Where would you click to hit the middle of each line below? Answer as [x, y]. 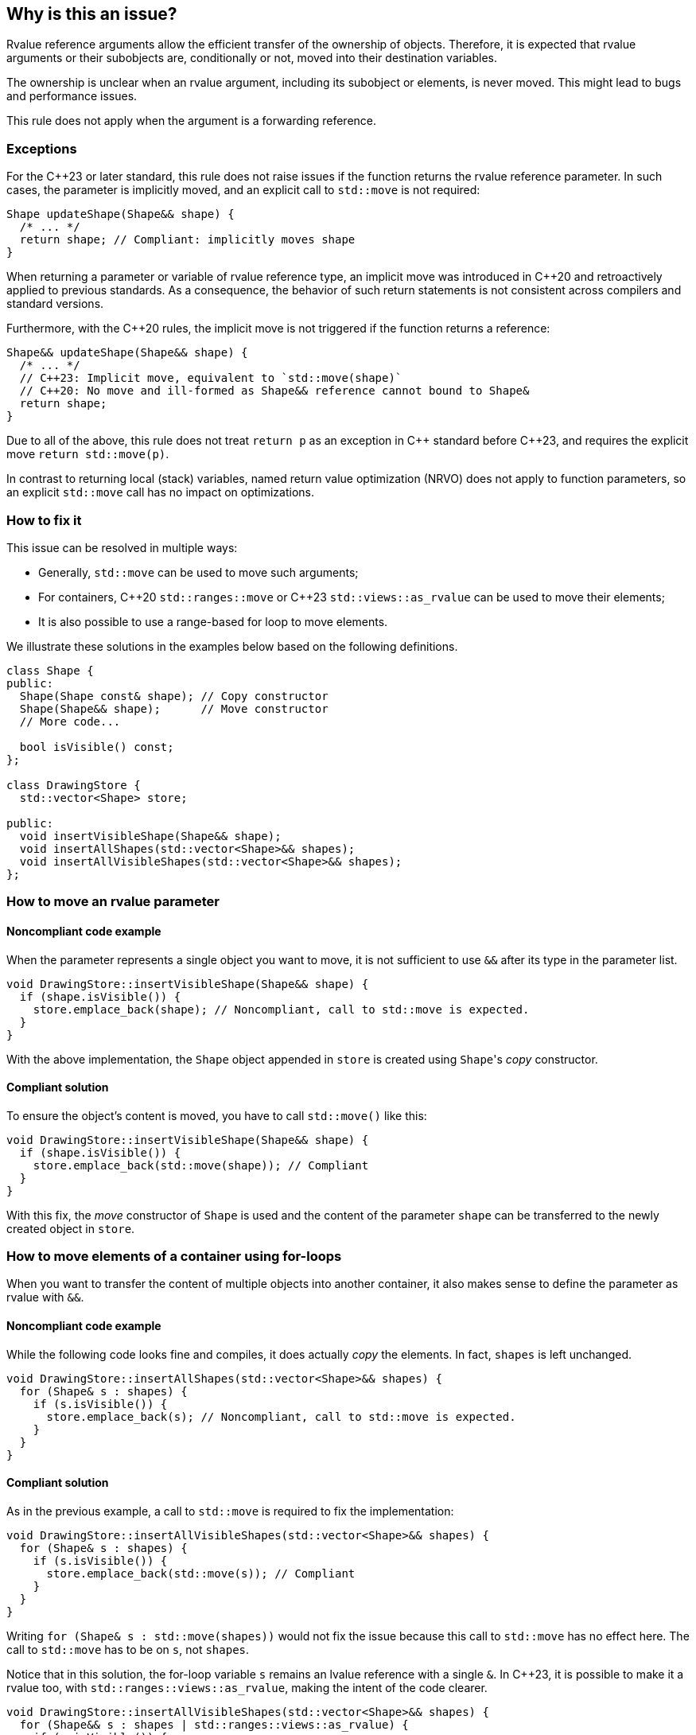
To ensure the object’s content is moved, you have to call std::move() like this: [217, 1115]
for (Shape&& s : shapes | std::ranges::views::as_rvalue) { [214, 1724]
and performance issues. [72, 96]
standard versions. [55, 304]
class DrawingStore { [74, 785]
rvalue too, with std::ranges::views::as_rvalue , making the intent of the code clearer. [247, 1687]
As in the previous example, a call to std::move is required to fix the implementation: [230, 1511]
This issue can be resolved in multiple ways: [122, 547]
